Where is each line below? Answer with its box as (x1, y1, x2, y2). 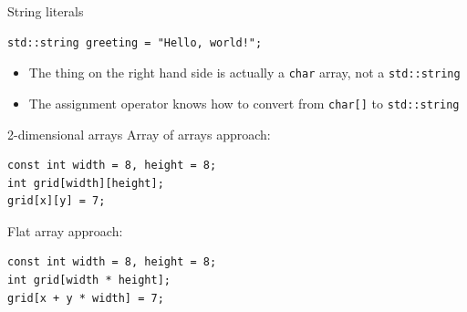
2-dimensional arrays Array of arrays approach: (7, 124, 271, 143)
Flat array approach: (7, 221, 123, 240)
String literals (7, 2, 84, 20)
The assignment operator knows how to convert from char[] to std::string (28, 93, 460, 112)
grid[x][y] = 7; (7, 194, 106, 208)
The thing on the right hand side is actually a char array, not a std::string (28, 63, 461, 82)
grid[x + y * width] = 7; (7, 291, 164, 305)
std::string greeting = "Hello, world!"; (7, 36, 263, 49)
